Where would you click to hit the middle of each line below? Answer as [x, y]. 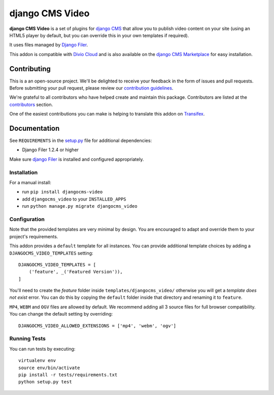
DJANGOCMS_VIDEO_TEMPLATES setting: [51, 253]
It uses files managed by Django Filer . [49, 45]
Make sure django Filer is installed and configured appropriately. [77, 159]
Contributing [30, 69]
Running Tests [27, 338]
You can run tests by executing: [42, 349]
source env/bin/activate [49, 368]
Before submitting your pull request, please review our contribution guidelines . [91, 88]
